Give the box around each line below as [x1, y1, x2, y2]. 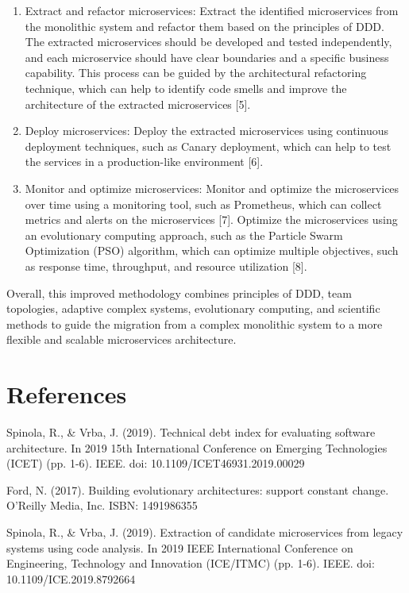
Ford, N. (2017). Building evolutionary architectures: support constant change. [6, 481, 389, 498]
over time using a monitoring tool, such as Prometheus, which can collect [25, 195, 382, 212]
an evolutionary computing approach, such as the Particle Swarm [25, 226, 343, 243]
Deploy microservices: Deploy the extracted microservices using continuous [25, 122, 388, 139]
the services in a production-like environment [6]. [25, 153, 264, 170]
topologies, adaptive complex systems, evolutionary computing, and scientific [6, 300, 380, 317]
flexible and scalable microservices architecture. [6, 331, 237, 348]
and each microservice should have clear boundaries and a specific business [25, 48, 389, 65]
